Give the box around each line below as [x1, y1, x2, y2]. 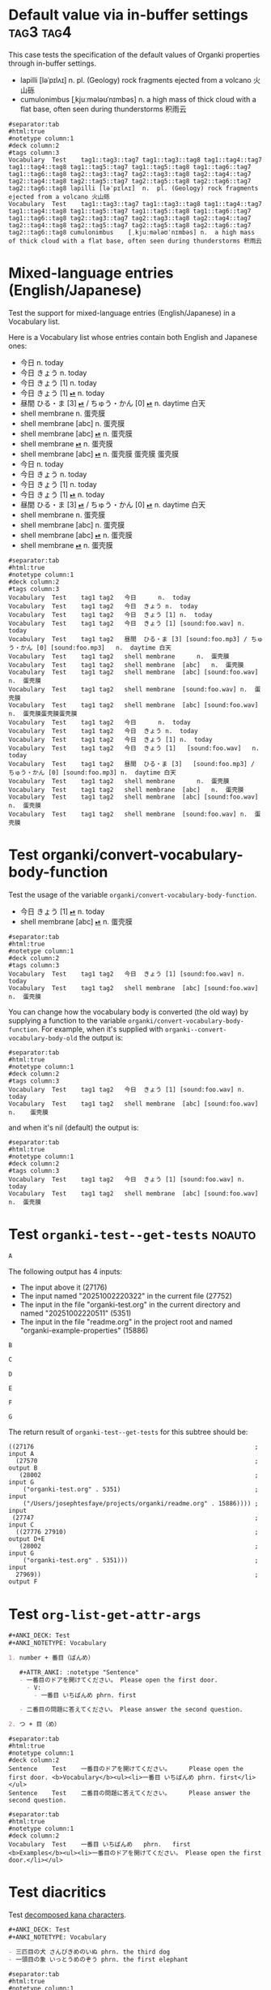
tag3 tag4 [8, 23, 72, 41]
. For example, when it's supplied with [37, 1024, 163, 1034]
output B [8, 1464, 38, 1472]
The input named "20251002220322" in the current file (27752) [19, 1290, 232, 1300]
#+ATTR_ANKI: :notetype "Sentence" [19, 1668, 139, 1677]
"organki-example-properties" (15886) [19, 1325, 149, 1335]
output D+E [8, 1536, 45, 1544]
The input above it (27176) [19, 1282, 108, 1292]
